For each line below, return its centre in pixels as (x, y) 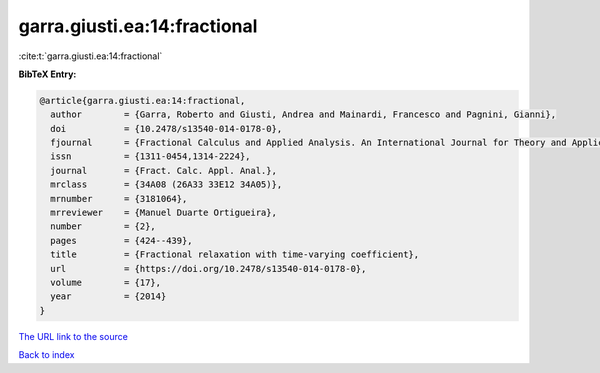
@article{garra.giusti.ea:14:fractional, (142, 100)
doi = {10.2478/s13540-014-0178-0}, (166, 128)
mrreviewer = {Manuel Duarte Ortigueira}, (163, 213)
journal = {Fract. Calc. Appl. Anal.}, (163, 170)
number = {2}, (103, 226)
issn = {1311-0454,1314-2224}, (150, 156)
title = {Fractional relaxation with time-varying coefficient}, (235, 254)
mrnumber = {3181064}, (119, 198)
